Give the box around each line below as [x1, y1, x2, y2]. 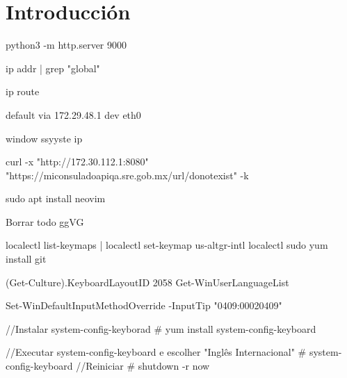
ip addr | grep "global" [6, 60, 100, 75]
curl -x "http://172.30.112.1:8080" [6, 154, 149, 169]
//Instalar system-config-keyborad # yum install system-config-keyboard [6, 321, 316, 336]
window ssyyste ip [6, 131, 83, 145]
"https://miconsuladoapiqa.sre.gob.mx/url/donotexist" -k [6, 167, 249, 182]
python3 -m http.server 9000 [6, 38, 127, 52]
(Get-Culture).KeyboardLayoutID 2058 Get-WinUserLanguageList [6, 274, 289, 289]
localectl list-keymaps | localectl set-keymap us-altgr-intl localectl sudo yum [6, 238, 328, 252]
